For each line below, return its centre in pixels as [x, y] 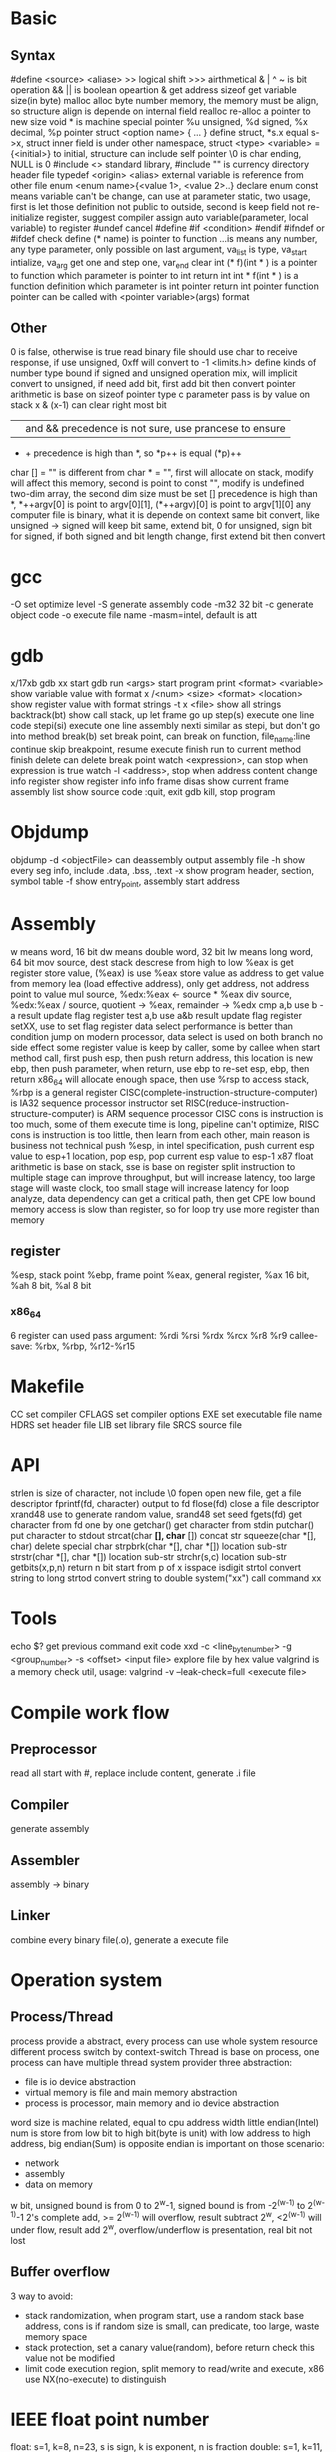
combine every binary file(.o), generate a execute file [119, 1939]
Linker [30, 1915]
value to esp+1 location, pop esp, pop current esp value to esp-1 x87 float [162, 1156]
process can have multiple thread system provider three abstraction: [151, 2062]
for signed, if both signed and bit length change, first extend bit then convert [168, 536]
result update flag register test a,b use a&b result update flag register [160, 1015]
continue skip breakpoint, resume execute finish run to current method [156, 749]
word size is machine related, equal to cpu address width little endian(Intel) [165, 2122]
